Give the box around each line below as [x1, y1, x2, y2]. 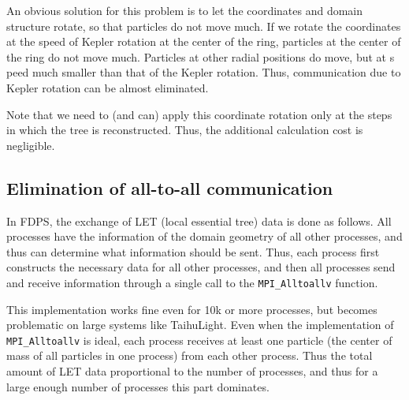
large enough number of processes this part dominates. [6, 378, 270, 394]
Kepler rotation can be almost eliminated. [6, 79, 209, 95]
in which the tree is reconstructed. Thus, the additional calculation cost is [6, 121, 363, 138]
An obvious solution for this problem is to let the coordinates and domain [6, 2, 363, 18]
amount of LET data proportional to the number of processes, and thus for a [6, 363, 378, 379]
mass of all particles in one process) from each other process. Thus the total [6, 347, 373, 364]
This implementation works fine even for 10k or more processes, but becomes [6, 301, 377, 317]
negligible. [6, 136, 55, 153]
